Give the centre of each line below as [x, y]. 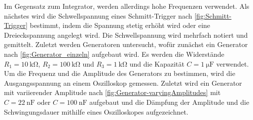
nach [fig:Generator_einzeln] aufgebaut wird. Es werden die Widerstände [114, 54]
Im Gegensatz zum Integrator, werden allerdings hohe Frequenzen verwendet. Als [127, 6]
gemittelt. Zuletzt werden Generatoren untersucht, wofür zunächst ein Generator [126, 44]
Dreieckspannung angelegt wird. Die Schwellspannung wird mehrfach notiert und [126, 35]
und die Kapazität [157, 63]
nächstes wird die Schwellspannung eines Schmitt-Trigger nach [98, 15]
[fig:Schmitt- [213, 15]
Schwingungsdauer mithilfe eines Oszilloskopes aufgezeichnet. [96, 111]
